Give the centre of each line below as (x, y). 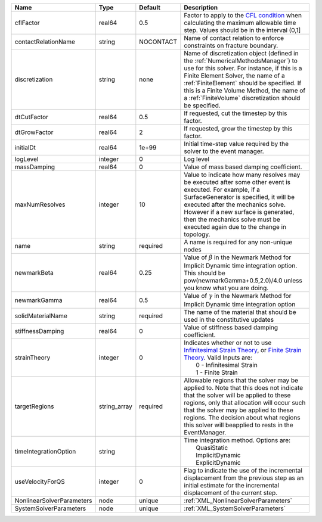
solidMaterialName (41, 316)
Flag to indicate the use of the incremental (243, 470)
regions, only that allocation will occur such (245, 402)
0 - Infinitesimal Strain (227, 365)
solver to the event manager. (224, 151)
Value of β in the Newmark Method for (238, 257)
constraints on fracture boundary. (231, 46)
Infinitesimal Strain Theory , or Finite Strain (243, 350)
